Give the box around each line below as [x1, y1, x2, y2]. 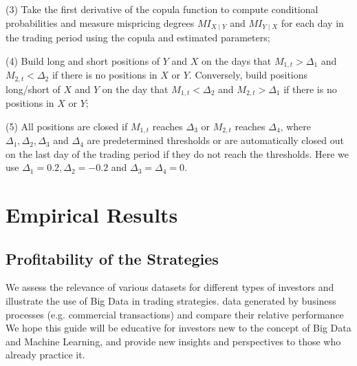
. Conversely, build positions [188, 68, 308, 82]
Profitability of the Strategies [6, 247, 219, 269]
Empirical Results [6, 201, 178, 229]
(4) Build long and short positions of [6, 53, 160, 68]
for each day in [281, 15, 344, 30]
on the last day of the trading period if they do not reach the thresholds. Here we [6, 146, 349, 161]
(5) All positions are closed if [6, 119, 128, 133]
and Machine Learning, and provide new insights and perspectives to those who [6, 334, 341, 348]
